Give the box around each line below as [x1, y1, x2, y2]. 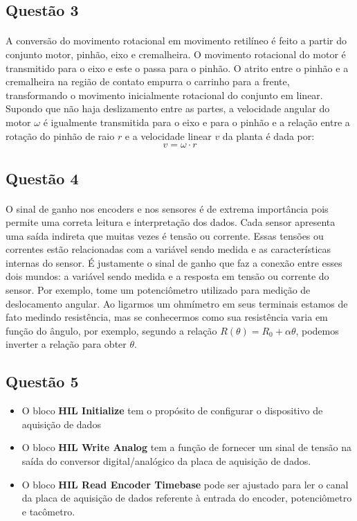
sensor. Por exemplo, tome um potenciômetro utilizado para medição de [6, 283, 311, 297]
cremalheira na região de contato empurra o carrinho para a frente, [6, 74, 290, 89]
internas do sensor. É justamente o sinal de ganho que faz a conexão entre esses [6, 255, 342, 270]
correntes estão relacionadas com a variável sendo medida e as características [6, 242, 331, 256]
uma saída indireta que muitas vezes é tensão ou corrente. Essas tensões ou [6, 228, 324, 242]
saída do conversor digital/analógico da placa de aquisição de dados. [21, 454, 311, 468]
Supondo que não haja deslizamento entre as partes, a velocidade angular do [6, 101, 330, 116]
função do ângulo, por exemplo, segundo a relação [6, 323, 217, 337]
